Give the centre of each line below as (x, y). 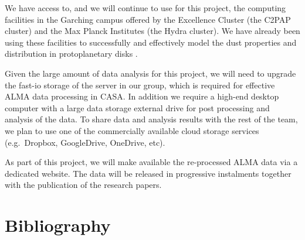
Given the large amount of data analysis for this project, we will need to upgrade (150, 73)
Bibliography (58, 225)
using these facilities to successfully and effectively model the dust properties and (151, 42)
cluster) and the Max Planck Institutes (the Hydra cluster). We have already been (152, 31)
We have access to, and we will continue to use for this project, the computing (145, 8)
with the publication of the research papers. (83, 185)
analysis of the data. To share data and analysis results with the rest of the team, (151, 119)
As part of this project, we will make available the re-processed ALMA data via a (151, 162)
